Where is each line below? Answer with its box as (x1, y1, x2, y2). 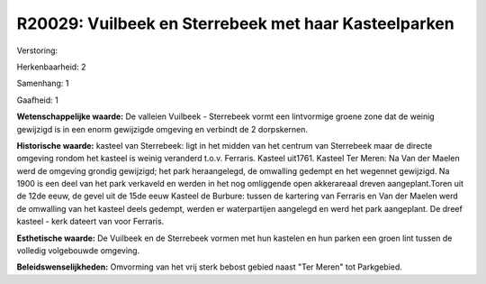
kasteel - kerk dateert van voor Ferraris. (16, 216, 165, 227)
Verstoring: (16, 45, 58, 56)
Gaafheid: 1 (16, 95, 58, 105)
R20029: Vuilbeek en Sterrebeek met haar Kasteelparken (16, 14, 454, 33)
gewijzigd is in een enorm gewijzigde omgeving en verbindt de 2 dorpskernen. (16, 124, 309, 134)
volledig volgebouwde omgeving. (16, 245, 139, 256)
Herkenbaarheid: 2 (16, 61, 86, 72)
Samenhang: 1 (16, 78, 69, 89)
